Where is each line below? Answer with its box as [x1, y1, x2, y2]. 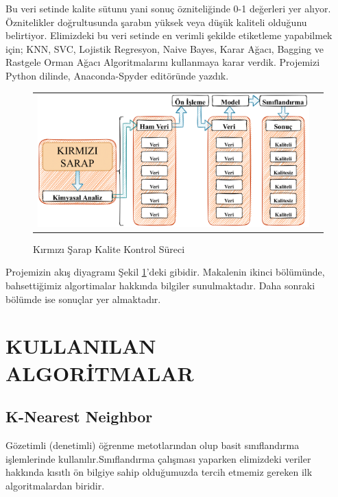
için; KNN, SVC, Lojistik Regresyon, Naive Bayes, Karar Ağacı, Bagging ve [5, 41, 324, 56]
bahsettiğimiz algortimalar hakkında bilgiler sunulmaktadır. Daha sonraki [5, 278, 315, 292]
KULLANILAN [5, 332, 156, 360]
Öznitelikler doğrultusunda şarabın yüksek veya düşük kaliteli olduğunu [5, 14, 307, 29]
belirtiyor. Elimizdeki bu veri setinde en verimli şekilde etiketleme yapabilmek [5, 28, 333, 43]
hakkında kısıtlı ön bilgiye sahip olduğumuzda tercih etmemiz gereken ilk [5, 465, 313, 479]
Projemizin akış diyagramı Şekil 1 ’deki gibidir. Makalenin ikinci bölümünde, [5, 265, 325, 279]
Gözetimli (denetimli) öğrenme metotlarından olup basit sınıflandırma [5, 437, 300, 452]
